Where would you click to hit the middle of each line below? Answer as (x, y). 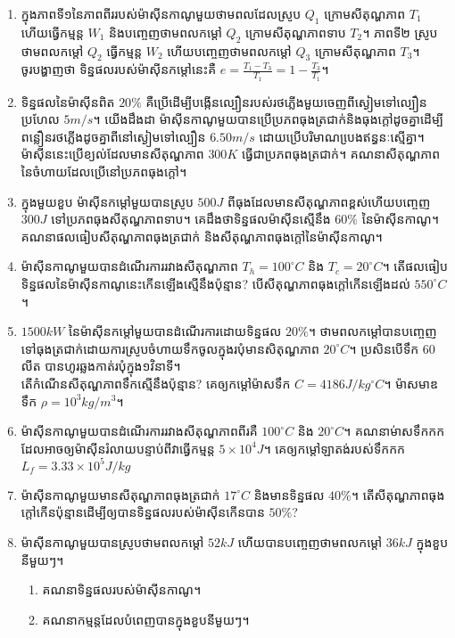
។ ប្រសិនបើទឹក (384, 348)
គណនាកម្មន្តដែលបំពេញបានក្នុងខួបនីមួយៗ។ (146, 619)
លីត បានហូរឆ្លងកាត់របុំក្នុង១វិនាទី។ (101, 366)
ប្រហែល (40, 119)
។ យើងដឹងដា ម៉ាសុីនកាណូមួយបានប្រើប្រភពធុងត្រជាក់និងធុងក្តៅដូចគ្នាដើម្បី (268, 119)
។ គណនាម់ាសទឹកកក (394, 431)
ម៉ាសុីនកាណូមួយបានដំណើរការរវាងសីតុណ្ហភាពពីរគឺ (139, 431)
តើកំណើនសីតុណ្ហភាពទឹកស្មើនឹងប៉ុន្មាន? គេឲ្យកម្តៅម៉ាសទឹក (156, 383)
